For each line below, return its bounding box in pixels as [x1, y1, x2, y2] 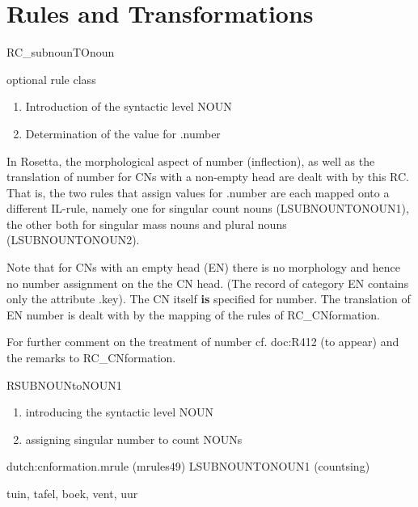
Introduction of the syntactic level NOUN [25, 98, 232, 115]
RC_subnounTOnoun [6, 44, 115, 61]
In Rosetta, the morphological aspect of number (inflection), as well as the [6, 152, 375, 169]
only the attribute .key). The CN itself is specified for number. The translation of [6, 290, 411, 307]
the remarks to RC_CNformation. [6, 349, 176, 366]
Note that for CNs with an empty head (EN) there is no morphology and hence [6, 259, 400, 276]
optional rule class [6, 70, 96, 87]
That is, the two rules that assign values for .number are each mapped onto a [6, 184, 390, 201]
